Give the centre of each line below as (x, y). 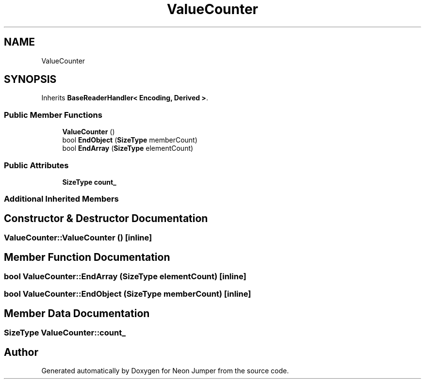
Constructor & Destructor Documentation (106, 218)
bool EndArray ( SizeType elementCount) (128, 148)
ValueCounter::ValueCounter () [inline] (78, 238)
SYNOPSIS (30, 80)
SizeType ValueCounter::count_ (65, 333)
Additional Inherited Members (61, 199)
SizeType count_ (89, 182)
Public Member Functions (53, 115)
